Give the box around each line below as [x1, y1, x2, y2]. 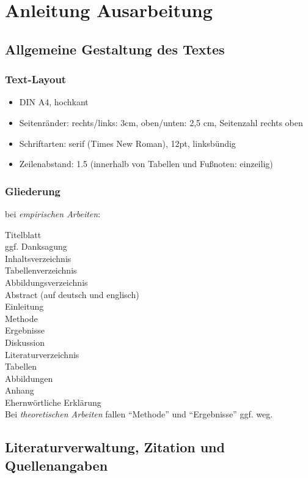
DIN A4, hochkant [19, 95, 89, 108]
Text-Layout [5, 72, 67, 87]
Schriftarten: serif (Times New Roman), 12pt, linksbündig [19, 136, 236, 149]
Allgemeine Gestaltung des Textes [5, 39, 225, 58]
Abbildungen [5, 372, 53, 384]
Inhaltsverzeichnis [5, 252, 71, 264]
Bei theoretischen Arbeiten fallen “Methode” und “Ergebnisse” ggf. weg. [5, 408, 273, 420]
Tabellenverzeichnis [5, 264, 77, 277]
